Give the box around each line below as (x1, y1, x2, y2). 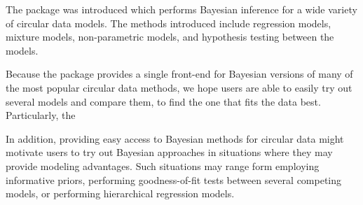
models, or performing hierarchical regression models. (6, 186, 235, 201)
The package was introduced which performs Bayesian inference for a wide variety (6, 2, 357, 16)
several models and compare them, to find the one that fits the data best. (6, 94, 321, 108)
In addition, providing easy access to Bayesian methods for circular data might (6, 131, 344, 146)
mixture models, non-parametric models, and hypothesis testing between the (6, 29, 334, 44)
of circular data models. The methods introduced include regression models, (6, 15, 331, 30)
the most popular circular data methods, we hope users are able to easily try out (6, 80, 352, 94)
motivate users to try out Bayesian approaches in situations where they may (6, 145, 333, 160)
